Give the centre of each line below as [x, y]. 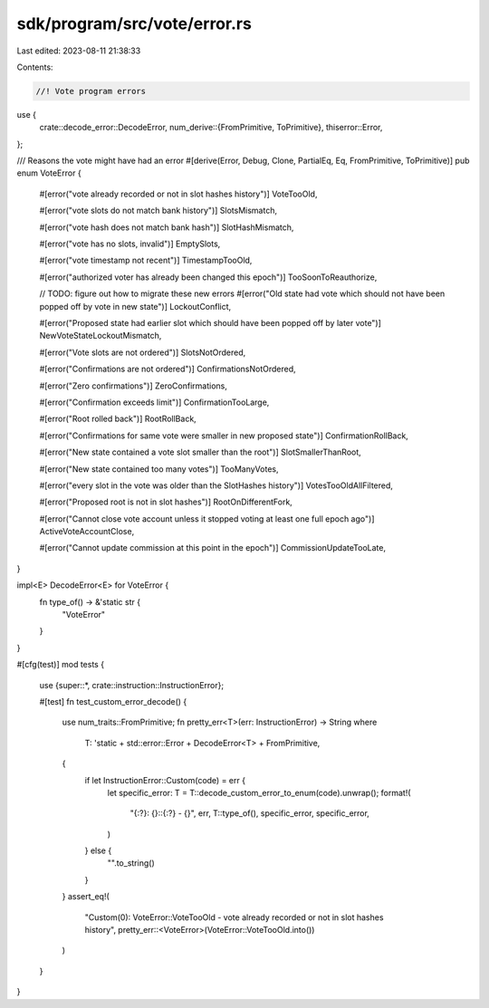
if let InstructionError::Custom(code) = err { [165, 780]
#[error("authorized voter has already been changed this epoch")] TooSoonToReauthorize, [208, 277]
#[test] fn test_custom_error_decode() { [113, 701]
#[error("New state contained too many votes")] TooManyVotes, [159, 469]
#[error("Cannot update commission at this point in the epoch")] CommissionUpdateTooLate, [213, 548]
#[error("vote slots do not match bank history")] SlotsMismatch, [158, 211]
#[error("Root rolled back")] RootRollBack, [118, 419]
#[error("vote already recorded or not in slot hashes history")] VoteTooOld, [178, 194]
